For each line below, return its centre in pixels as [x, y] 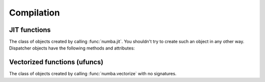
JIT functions [30, 30]
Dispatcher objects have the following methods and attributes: [72, 48]
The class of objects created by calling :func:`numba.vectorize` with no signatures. [93, 74]
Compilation [34, 13]
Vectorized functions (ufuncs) [56, 62]
